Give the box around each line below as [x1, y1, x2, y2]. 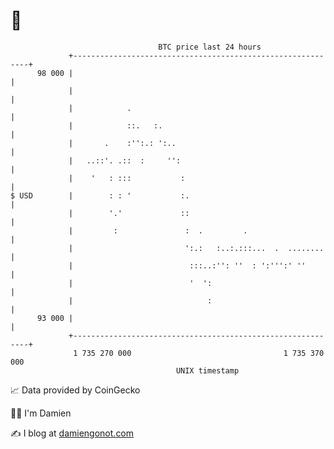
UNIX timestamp [175, 365, 240, 376]
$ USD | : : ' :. [10, 190, 190, 201]
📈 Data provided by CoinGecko [10, 384, 141, 396]
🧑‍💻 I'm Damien [10, 407, 72, 419]
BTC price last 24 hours [158, 42, 262, 52]
